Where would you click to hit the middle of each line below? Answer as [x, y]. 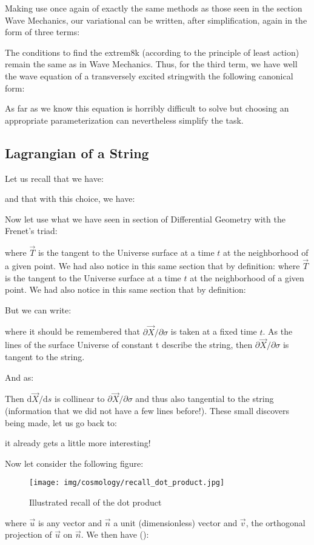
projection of [28, 534]
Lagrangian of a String [77, 152]
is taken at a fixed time [214, 331]
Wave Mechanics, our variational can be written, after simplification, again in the [156, 20]
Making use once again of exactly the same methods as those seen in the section [154, 8]
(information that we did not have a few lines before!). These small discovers [147, 410]
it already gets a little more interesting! [78, 443]
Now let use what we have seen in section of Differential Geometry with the [145, 219]
